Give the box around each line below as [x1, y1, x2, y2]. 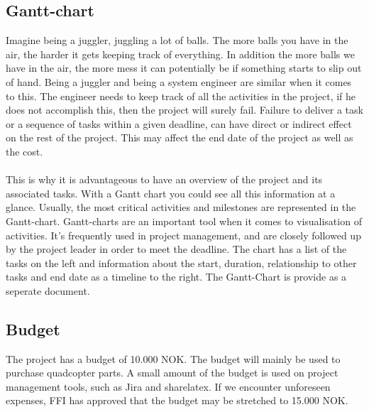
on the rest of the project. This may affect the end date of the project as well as [6, 130, 353, 145]
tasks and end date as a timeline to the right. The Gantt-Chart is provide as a [6, 269, 347, 284]
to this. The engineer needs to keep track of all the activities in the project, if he [6, 88, 356, 103]
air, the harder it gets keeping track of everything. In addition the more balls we [6, 46, 355, 61]
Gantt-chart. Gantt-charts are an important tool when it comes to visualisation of [6, 213, 362, 228]
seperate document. [6, 283, 90, 298]
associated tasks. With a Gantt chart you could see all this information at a [6, 185, 336, 200]
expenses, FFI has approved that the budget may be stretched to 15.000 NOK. [6, 393, 348, 408]
